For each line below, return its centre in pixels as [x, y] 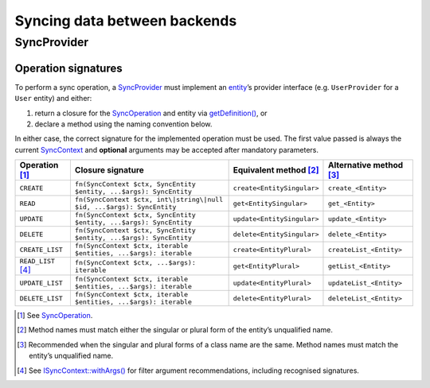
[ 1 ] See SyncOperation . [55, 316]
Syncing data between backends [126, 21]
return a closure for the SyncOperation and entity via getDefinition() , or [151, 113]
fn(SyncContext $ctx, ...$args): [135, 262]
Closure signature [109, 170]
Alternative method [365, 165]
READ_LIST [37, 261]
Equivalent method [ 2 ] [276, 170]
